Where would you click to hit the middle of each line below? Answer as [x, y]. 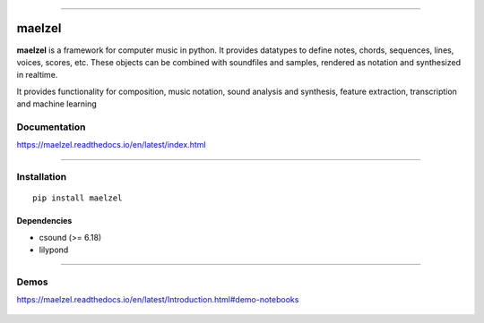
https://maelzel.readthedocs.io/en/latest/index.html [111, 145]
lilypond [54, 250]
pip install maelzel [78, 198]
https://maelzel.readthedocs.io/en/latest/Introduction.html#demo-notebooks [158, 300]
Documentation [51, 127]
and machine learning [57, 104]
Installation [42, 176]
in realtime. [37, 75]
